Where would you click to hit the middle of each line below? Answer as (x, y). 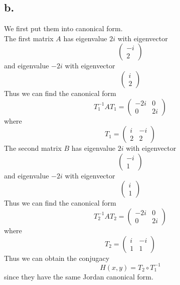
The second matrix (33, 148)
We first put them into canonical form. (63, 28)
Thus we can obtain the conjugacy (57, 258)
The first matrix (29, 38)
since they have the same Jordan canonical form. (79, 276)
